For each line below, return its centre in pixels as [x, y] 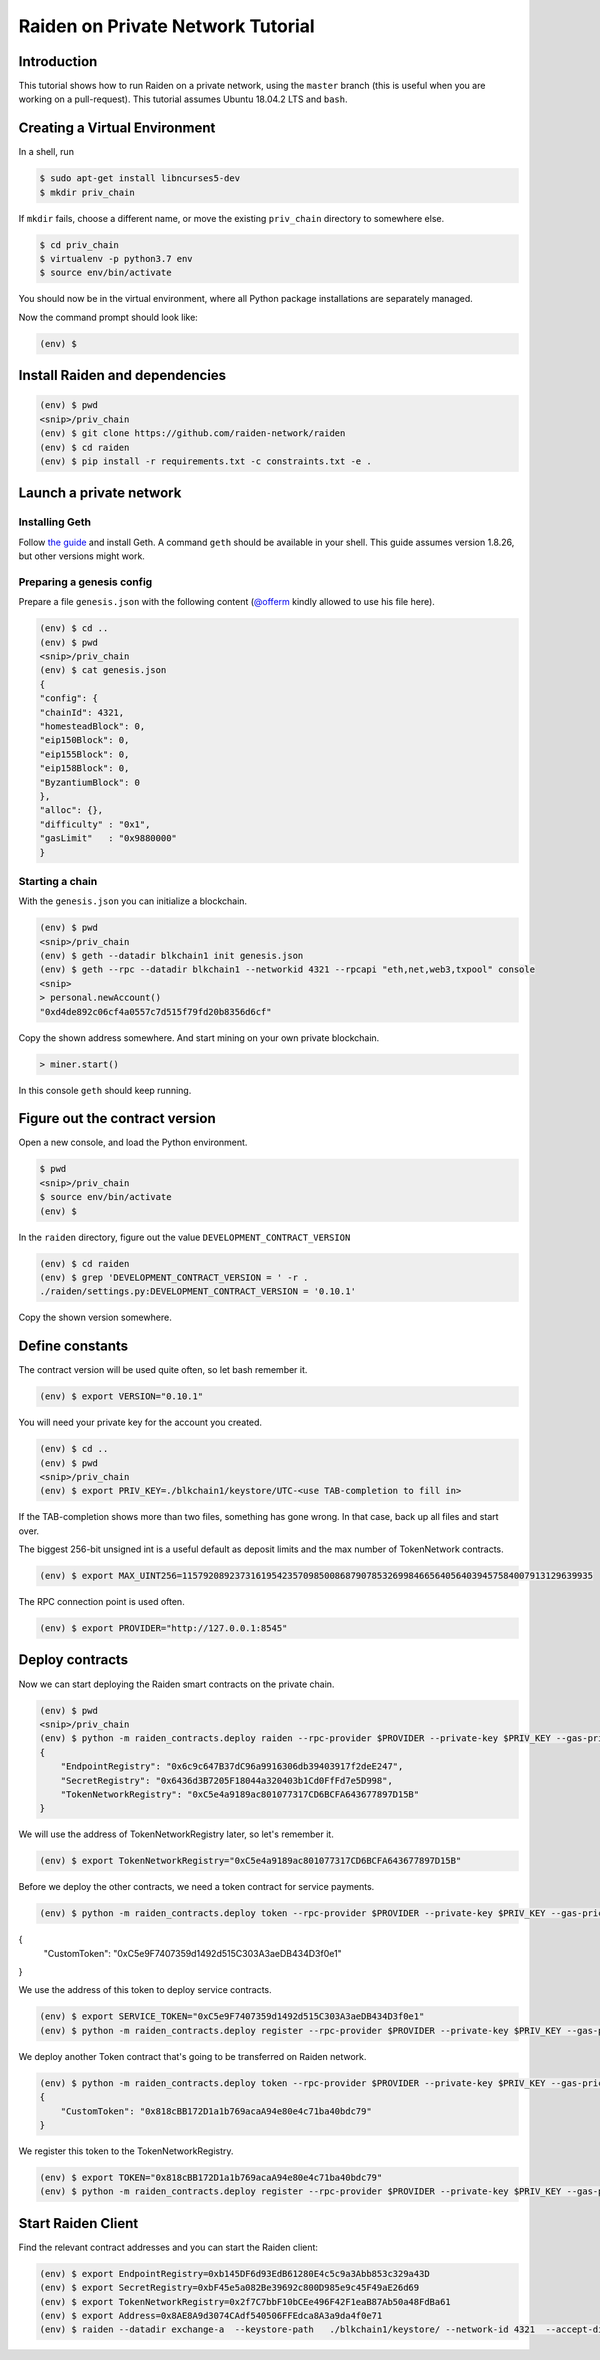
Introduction [58, 61]
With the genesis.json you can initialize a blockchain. [133, 901]
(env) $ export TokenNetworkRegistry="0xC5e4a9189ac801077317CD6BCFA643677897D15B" [250, 1861]
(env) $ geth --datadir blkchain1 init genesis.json [171, 956]
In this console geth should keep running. [105, 1090]
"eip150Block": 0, [84, 740]
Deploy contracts [73, 1660]
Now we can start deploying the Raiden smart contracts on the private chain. [176, 1684]
